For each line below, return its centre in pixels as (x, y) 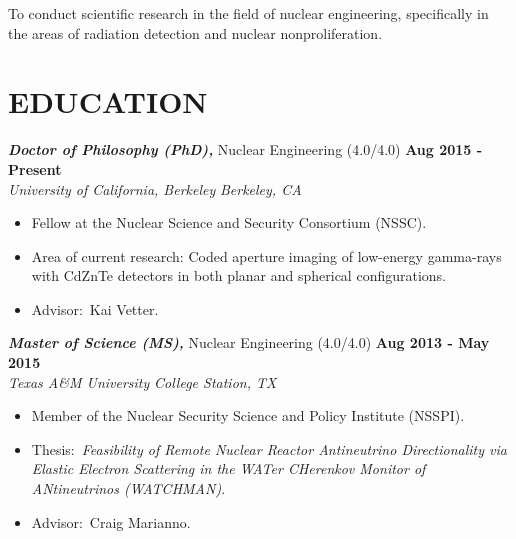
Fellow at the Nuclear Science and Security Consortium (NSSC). (229, 222)
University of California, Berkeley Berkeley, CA (155, 188)
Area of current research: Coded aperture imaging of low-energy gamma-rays (266, 255)
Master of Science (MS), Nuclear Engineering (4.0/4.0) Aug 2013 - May (249, 342)
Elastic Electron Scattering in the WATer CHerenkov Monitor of (228, 468)
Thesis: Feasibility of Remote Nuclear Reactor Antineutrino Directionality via (269, 448)
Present (35, 168)
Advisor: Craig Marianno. (111, 521)
